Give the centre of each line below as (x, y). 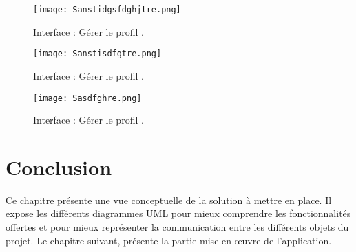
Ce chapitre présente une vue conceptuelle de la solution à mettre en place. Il (169, 199)
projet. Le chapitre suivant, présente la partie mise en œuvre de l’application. (169, 240)
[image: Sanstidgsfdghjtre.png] (107, 10)
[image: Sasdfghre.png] (87, 98)
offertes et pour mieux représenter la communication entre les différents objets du (177, 227)
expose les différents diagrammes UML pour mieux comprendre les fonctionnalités (178, 213)
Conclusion (59, 167)
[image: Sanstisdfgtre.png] (97, 54)
